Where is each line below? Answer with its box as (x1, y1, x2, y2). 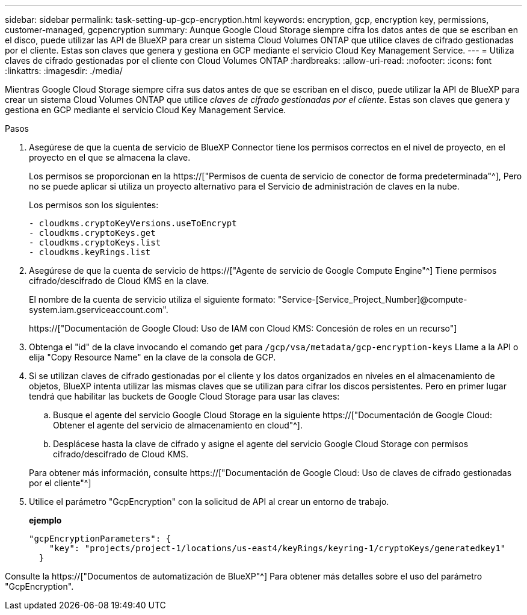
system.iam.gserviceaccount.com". (29, 304, 168, 315)
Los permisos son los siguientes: (29, 200, 159, 210)
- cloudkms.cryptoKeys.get (29, 228, 156, 238)
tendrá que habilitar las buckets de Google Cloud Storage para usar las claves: (29, 391, 340, 401)
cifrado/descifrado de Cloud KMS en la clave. (29, 276, 209, 286)
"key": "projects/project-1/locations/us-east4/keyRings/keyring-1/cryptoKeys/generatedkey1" (49, 543, 506, 553)
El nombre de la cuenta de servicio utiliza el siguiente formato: (29, 294, 276, 304)
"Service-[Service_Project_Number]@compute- (277, 294, 467, 304)
